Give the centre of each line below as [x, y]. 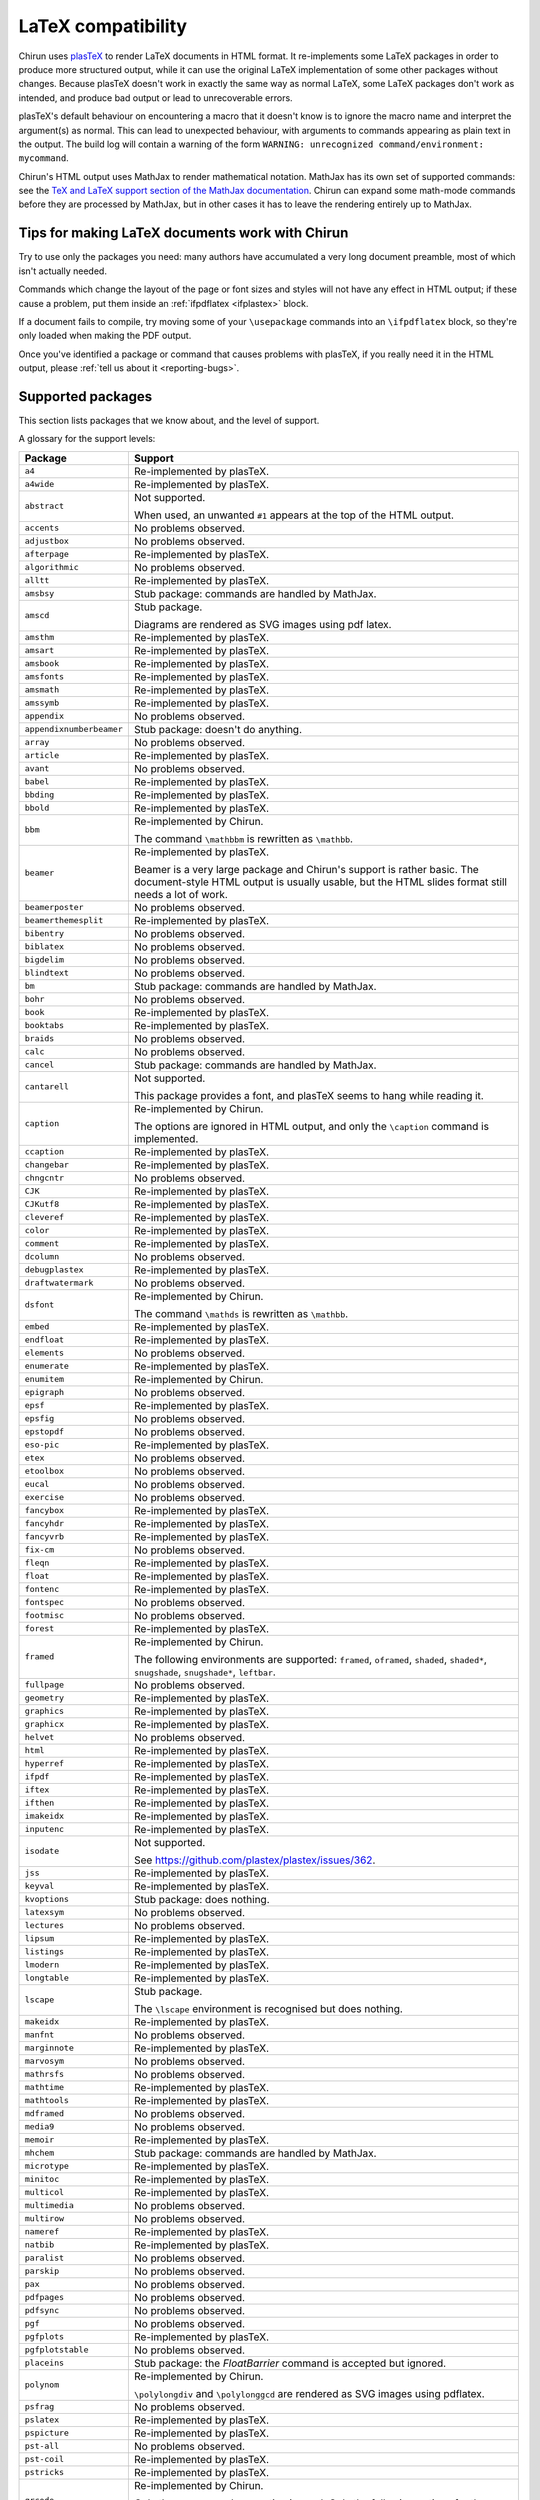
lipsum [39, 1938]
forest [39, 1628]
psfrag [39, 2406]
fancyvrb [44, 1536]
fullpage [44, 1685]
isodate [42, 1851]
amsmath [42, 690]
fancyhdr [44, 1523]
